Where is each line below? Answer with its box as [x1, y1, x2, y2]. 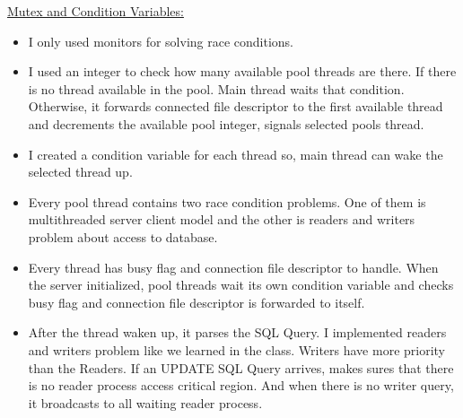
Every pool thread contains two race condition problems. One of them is [28, 192, 426, 211]
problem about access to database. [28, 227, 218, 246]
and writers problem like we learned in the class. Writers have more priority [28, 340, 445, 359]
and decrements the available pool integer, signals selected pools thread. [28, 114, 424, 133]
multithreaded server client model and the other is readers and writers [28, 210, 415, 229]
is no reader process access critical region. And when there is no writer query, [28, 376, 454, 395]
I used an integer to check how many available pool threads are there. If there [28, 62, 457, 81]
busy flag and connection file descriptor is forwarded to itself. [28, 292, 365, 311]
